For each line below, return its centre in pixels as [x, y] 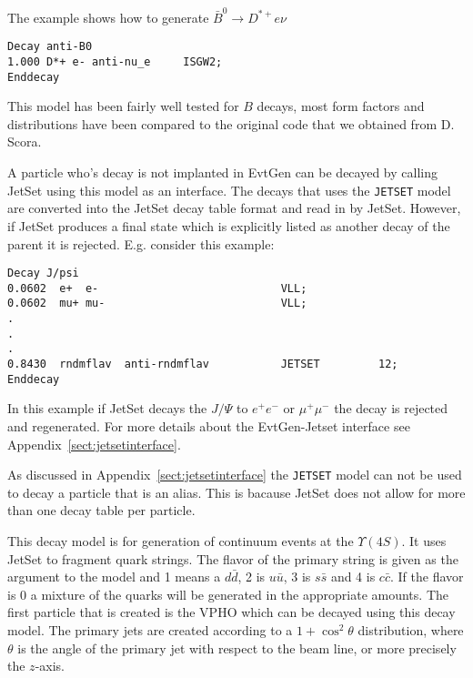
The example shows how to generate [108, 17]
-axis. [50, 666]
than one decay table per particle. [101, 510]
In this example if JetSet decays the [107, 408]
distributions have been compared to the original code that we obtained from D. [231, 123]
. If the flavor [427, 577]
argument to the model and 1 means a [114, 577]
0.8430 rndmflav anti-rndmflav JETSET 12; [203, 364]
